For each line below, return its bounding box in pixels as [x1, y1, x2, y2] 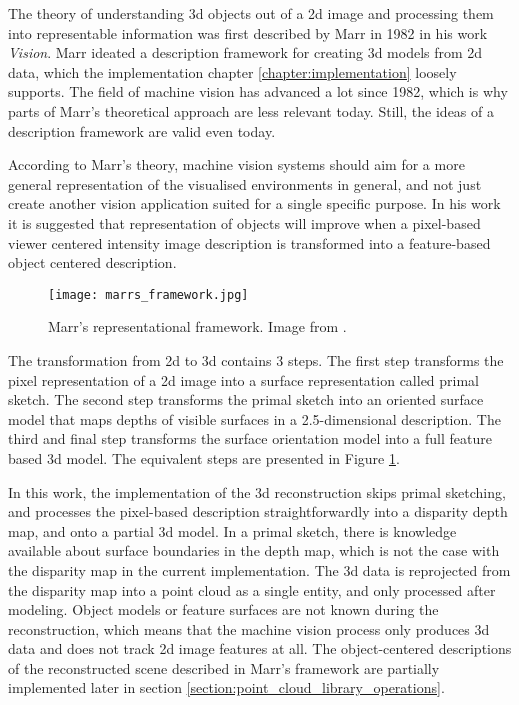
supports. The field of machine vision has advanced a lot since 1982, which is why [8, 81, 508, 102]
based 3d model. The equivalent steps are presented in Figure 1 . [8, 447, 400, 468]
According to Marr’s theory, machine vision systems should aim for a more [8, 154, 465, 175]
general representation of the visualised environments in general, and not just [8, 173, 482, 194]
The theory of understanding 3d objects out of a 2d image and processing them [8, 3, 494, 23]
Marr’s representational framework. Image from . [48, 316, 347, 337]
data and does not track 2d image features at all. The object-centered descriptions [8, 638, 512, 659]
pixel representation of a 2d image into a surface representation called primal [8, 369, 480, 390]
